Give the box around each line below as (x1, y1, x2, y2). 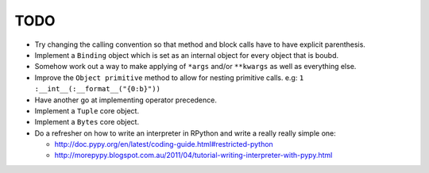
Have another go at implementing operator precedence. (34, 95, 218, 105)
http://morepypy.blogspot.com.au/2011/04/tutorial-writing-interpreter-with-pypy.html (54, 151, 333, 160)
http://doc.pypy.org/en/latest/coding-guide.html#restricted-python (54, 140, 273, 149)
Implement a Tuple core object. (34, 106, 139, 115)
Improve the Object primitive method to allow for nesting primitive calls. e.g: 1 (34, 72, 304, 83)
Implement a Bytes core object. (34, 117, 139, 127)
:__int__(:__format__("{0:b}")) (34, 84, 160, 94)
